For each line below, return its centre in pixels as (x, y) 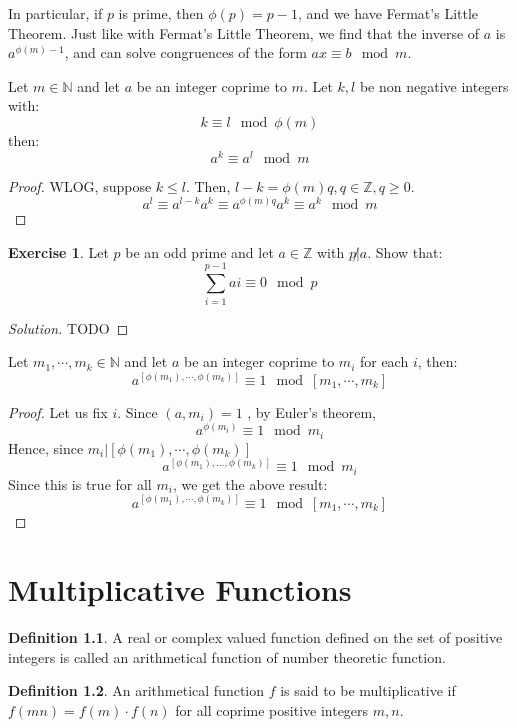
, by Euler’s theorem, (311, 411)
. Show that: (405, 251)
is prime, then (161, 13)
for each (384, 361)
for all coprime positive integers (272, 710)
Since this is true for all (80, 483)
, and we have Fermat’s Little (388, 13)
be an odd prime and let (199, 251)
